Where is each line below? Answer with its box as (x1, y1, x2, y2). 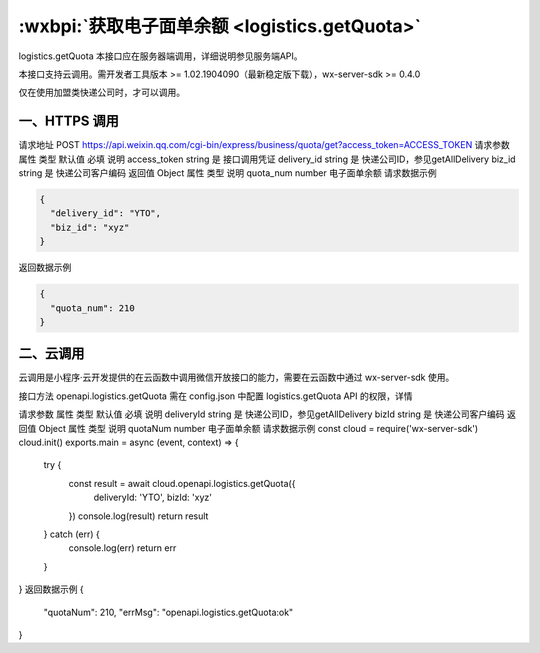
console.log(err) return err (68, 542, 177, 554)
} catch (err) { (43, 528, 100, 540)
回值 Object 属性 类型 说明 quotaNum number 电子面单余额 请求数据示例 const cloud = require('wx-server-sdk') (18, 422, 479, 434)
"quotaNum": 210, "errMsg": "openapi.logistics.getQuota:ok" (43, 606, 294, 618)
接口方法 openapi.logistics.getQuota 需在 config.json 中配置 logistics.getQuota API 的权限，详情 (18, 390, 413, 402)
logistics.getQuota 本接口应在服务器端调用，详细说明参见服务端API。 (18, 50, 304, 62)
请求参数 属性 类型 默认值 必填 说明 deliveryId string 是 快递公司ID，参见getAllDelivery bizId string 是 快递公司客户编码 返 (18, 408, 517, 420)
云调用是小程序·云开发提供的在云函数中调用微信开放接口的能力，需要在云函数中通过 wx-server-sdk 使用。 (18, 371, 455, 384)
